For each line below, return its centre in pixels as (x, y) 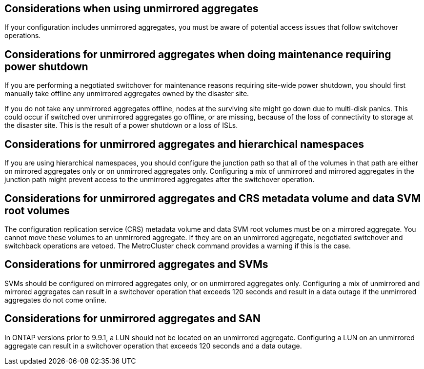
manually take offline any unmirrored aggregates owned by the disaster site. (127, 94)
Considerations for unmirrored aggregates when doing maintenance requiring (198, 54)
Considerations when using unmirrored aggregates (131, 9)
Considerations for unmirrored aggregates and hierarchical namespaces (184, 144)
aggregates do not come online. (56, 300)
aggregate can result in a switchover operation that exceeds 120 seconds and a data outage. (153, 346)
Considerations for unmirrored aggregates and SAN (132, 319)
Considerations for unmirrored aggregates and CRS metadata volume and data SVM (213, 198)
